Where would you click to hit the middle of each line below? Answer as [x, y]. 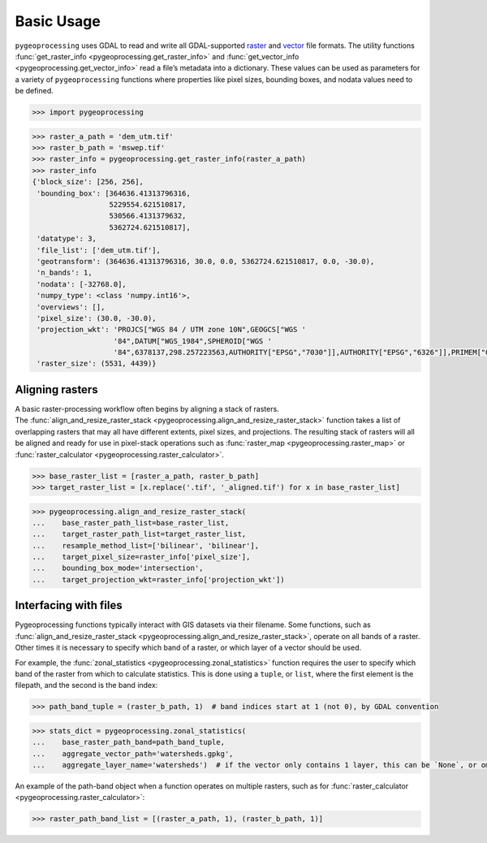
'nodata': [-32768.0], [82, 284]
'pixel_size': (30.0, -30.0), [97, 318]
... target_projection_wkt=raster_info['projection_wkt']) [158, 579]
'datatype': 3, [67, 239]
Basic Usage [58, 21]
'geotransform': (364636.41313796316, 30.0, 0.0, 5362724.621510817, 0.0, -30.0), [206, 261]
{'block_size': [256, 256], [88, 182]
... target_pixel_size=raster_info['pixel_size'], [141, 557]
